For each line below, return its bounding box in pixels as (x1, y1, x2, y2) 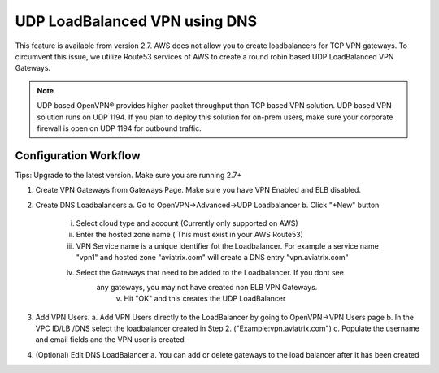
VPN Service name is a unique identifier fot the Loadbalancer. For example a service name (76, 241, 380, 251)
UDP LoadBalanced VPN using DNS (15, 12, 258, 30)
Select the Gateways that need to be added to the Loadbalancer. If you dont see (76, 267, 345, 277)
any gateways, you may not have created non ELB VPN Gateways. (96, 282, 318, 292)
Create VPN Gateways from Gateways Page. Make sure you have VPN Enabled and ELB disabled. (35, 185, 362, 195)
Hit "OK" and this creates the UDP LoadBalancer (124, 293, 286, 304)
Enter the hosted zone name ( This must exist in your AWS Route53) (76, 230, 304, 240)
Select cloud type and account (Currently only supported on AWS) (76, 218, 298, 228)
